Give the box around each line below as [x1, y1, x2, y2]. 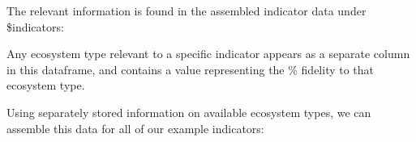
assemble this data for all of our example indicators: [6, 119, 264, 136]
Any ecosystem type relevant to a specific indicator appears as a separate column [6, 45, 410, 62]
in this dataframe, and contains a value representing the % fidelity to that [6, 61, 375, 77]
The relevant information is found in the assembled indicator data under [6, 2, 367, 19]
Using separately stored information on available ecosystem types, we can [6, 103, 371, 120]
